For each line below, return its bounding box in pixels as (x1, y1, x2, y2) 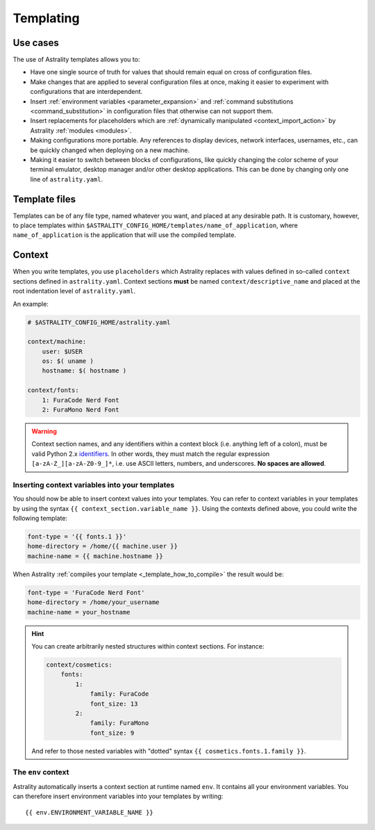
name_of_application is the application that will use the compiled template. (12, 231, 236, 239)
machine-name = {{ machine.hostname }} (27, 552, 163, 560)
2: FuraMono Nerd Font (42, 406, 119, 414)
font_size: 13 (90, 699, 138, 708)
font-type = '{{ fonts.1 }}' (27, 532, 127, 541)
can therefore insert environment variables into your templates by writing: (12, 792, 224, 801)
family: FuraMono (90, 719, 149, 727)
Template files (12, 193, 76, 205)
